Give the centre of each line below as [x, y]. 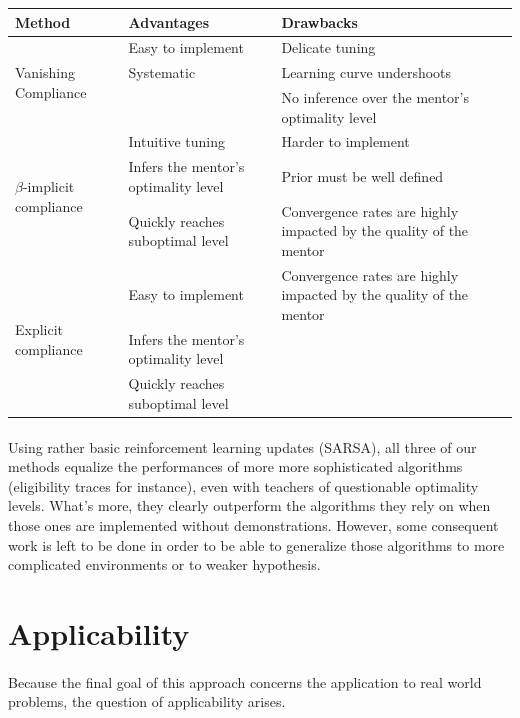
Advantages [169, 21]
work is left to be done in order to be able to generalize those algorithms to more [256, 544]
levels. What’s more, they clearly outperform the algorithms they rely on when [249, 505]
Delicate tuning [328, 47]
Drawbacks [319, 21]
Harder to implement [345, 141]
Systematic [162, 72]
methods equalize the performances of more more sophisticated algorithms [235, 466]
